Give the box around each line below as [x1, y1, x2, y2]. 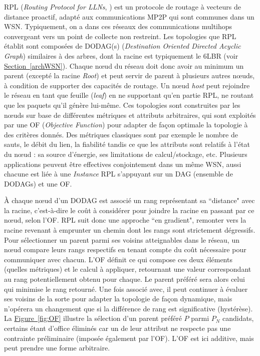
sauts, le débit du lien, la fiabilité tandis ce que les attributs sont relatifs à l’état [4, 139, 250, 149]
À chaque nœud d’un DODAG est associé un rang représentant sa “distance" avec [4, 195, 255, 206]
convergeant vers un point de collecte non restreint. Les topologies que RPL [4, 31, 236, 41]
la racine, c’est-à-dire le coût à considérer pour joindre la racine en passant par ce [4, 205, 254, 215]
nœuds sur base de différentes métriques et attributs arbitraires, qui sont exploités [4, 109, 256, 120]
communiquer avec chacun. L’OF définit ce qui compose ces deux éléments [4, 254, 232, 264]
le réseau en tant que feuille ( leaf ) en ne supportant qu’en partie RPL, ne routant [4, 90, 254, 100]
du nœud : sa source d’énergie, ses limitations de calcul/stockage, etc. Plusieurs [4, 148, 247, 159]
